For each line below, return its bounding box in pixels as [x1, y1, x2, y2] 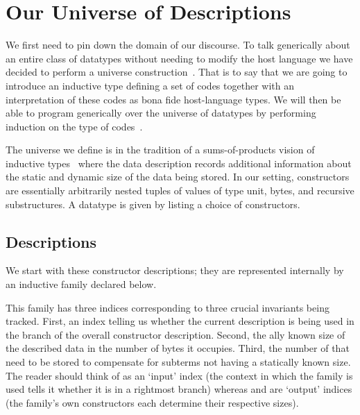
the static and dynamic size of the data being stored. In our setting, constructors [6, 169, 350, 184]
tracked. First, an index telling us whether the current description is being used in [6, 314, 354, 328]
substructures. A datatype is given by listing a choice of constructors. [6, 196, 300, 211]
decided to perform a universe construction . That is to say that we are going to [6, 65, 348, 79]
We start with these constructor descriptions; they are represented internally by [6, 263, 344, 278]
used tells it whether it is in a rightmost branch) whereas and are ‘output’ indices [6, 382, 352, 396]
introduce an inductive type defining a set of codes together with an [6, 78, 294, 92]
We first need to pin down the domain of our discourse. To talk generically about [6, 37, 350, 52]
